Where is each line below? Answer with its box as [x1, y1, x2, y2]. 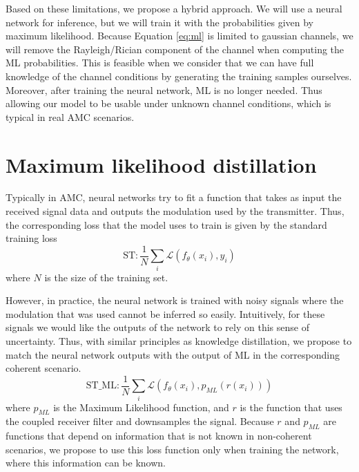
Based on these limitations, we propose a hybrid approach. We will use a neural [6, 1, 342, 15]
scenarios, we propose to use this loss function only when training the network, [6, 442, 339, 456]
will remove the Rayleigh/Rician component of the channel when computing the [6, 41, 345, 56]
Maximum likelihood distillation [6, 150, 317, 178]
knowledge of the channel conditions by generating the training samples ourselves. [6, 68, 352, 83]
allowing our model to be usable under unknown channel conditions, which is [6, 96, 331, 111]
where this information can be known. [6, 455, 166, 470]
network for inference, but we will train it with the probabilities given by [6, 15, 313, 29]
